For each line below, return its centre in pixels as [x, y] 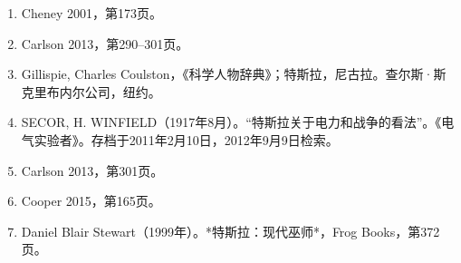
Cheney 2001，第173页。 [91, 13]
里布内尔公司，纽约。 [97, 91]
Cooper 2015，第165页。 [91, 201]
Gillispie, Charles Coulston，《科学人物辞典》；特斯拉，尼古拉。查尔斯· [227, 74]
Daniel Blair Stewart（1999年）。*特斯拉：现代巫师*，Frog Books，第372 [230, 231]
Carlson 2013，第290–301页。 [105, 43]
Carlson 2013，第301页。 [92, 170]
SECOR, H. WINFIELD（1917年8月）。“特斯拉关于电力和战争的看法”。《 [231, 122]
